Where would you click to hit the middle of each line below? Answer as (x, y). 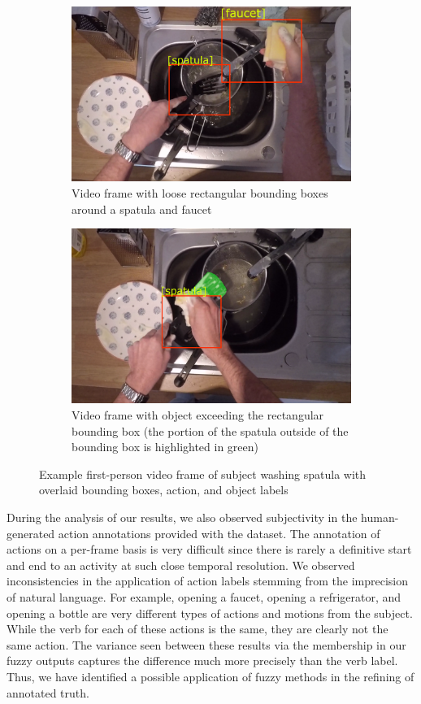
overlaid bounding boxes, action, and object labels (164, 490)
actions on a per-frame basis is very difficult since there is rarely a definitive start (209, 549)
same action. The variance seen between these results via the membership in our (206, 644)
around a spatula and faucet (142, 209)
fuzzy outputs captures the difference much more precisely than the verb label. (202, 661)
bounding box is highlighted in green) (165, 447)
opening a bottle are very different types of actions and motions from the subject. (210, 613)
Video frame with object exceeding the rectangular (198, 415)
